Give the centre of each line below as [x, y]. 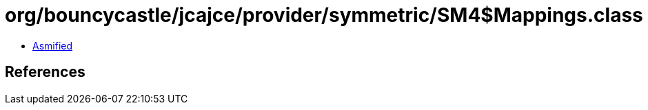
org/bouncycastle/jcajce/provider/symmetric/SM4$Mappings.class [324, 15]
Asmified [53, 45]
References [45, 72]
